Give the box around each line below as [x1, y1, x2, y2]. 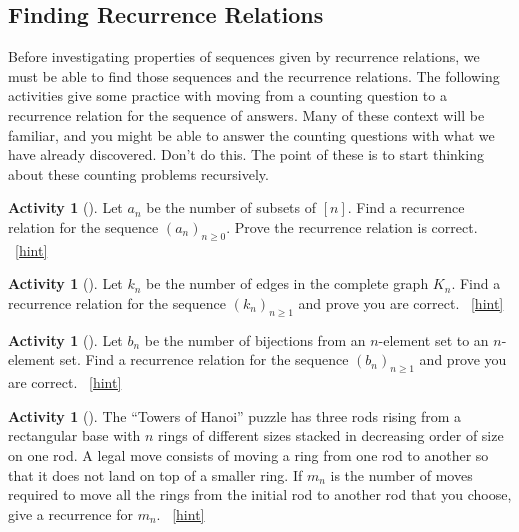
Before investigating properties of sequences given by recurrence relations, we [8, 46, 480, 67]
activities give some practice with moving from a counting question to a [8, 85, 447, 106]
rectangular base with [8, 425, 141, 446]
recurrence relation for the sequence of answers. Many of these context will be [8, 104, 485, 125]
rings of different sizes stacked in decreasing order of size [158, 425, 504, 446]
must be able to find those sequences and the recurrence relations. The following [8, 65, 500, 86]
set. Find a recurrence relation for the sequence [59, 349, 349, 370]
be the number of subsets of [146, 197, 317, 218]
